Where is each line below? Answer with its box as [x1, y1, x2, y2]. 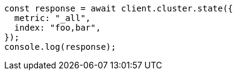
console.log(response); [4, 42, 116, 52]
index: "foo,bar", [14, 23, 101, 32]
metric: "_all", [14, 13, 91, 23]
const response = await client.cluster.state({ [4, 4, 233, 13]
